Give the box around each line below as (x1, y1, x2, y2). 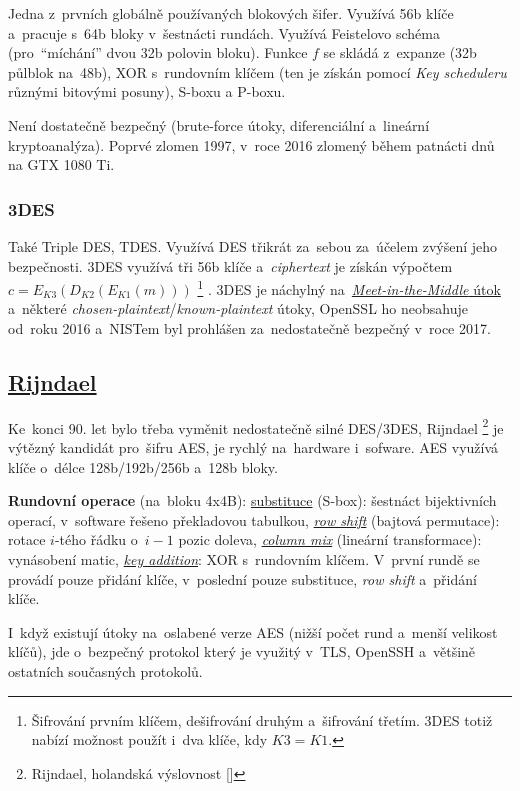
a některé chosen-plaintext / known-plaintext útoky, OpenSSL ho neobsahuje (8, 298, 468, 319)
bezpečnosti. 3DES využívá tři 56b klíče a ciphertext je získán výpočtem (8, 255, 453, 276)
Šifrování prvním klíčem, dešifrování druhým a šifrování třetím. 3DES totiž (31, 709, 493, 730)
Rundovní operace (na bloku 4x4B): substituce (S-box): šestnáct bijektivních (8, 490, 497, 511)
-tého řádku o (54, 529, 138, 550)
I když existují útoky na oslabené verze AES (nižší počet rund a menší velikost (8, 621, 498, 642)
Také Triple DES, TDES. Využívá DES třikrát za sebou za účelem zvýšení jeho (8, 235, 498, 256)
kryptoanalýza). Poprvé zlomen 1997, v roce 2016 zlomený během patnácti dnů (8, 134, 495, 155)
